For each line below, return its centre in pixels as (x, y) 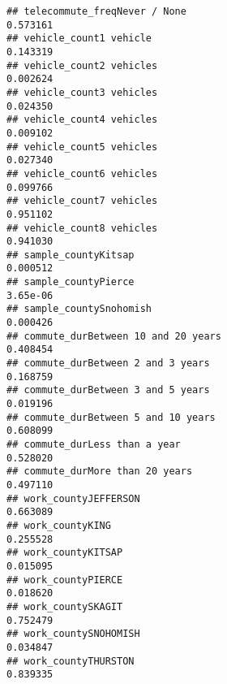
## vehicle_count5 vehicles (82, 147)
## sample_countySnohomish (79, 309)
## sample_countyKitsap (71, 255)
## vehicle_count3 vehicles (82, 92)
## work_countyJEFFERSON (73, 498)
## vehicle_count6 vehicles (82, 173)
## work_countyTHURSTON (71, 661)
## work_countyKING (59, 525)
